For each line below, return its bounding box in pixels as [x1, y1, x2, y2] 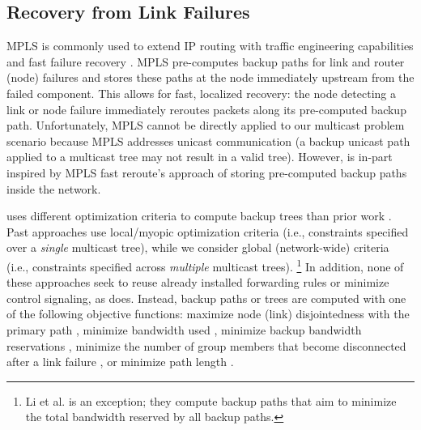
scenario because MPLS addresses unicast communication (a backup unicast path [6, 132, 410, 149]
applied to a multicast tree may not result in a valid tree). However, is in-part [6, 148, 393, 165]
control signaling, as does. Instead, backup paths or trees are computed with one [6, 289, 406, 306]
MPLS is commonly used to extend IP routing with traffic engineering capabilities [6, 37, 414, 54]
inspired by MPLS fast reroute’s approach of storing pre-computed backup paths [6, 164, 407, 181]
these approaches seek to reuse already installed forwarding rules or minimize [6, 274, 389, 291]
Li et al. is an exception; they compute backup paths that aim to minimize [25, 392, 397, 409]
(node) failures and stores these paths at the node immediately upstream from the [6, 69, 415, 86]
